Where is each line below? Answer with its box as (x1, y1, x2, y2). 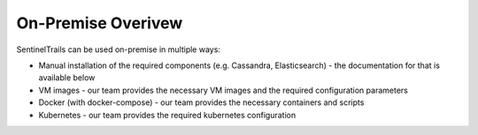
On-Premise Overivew (16, 13, 183, 33)
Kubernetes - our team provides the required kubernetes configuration (38, 109, 297, 120)
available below (38, 72, 96, 83)
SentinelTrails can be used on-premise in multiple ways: (16, 44, 221, 55)
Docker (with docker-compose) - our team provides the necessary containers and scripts (38, 97, 365, 108)
